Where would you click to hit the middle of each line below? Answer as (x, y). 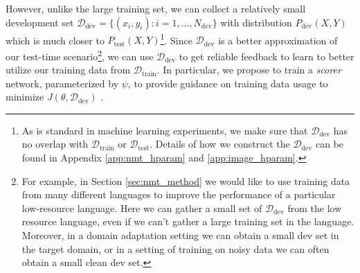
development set (40, 22)
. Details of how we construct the (220, 144)
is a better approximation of (278, 40)
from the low (315, 208)
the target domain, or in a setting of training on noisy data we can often (175, 248)
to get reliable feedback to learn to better (267, 56)
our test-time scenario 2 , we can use (80, 55)
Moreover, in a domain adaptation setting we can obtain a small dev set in (180, 235)
